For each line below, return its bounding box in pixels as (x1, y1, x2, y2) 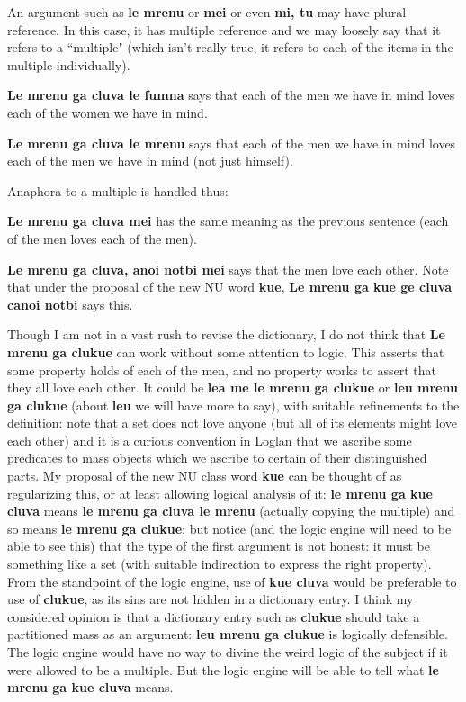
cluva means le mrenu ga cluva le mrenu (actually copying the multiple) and (7, 501, 455, 520)
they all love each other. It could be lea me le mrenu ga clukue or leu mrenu (7, 378, 458, 397)
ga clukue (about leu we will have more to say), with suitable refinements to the (7, 395, 460, 414)
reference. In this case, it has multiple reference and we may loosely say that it (7, 20, 441, 39)
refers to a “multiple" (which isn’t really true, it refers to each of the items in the (7, 38, 453, 57)
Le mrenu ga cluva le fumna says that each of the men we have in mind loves (7, 85, 455, 104)
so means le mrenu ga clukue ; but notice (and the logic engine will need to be (7, 518, 452, 537)
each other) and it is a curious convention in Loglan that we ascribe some (7, 430, 412, 449)
